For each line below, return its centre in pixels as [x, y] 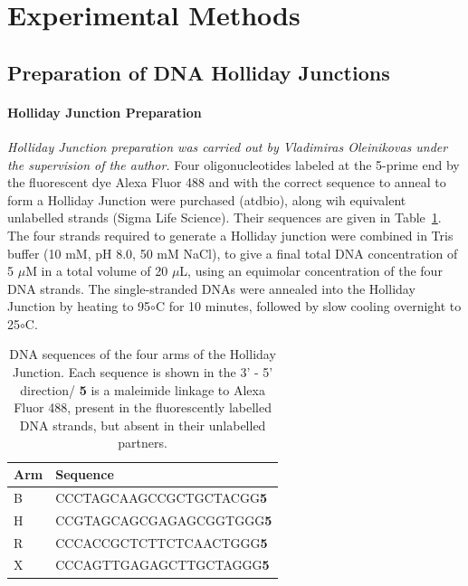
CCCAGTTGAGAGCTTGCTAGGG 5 [162, 565]
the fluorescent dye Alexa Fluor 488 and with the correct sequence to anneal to [227, 182]
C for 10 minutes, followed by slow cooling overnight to [308, 306]
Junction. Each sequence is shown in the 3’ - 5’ [143, 372]
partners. [143, 443]
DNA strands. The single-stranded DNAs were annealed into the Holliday [211, 288]
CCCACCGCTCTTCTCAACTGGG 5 [162, 542]
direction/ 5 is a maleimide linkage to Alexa [143, 389]
